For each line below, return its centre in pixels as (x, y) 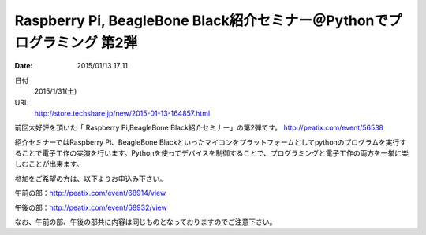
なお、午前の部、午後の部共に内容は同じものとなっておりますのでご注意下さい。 (146, 222)
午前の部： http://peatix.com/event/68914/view (90, 193)
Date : (24, 66)
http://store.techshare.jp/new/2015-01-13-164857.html (122, 113)
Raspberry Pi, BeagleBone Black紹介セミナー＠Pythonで (202, 20)
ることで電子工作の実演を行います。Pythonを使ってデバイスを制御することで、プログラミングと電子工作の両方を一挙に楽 (212, 153)
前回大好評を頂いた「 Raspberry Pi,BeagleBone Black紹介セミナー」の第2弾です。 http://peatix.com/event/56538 (199, 128)
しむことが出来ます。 (49, 164)
